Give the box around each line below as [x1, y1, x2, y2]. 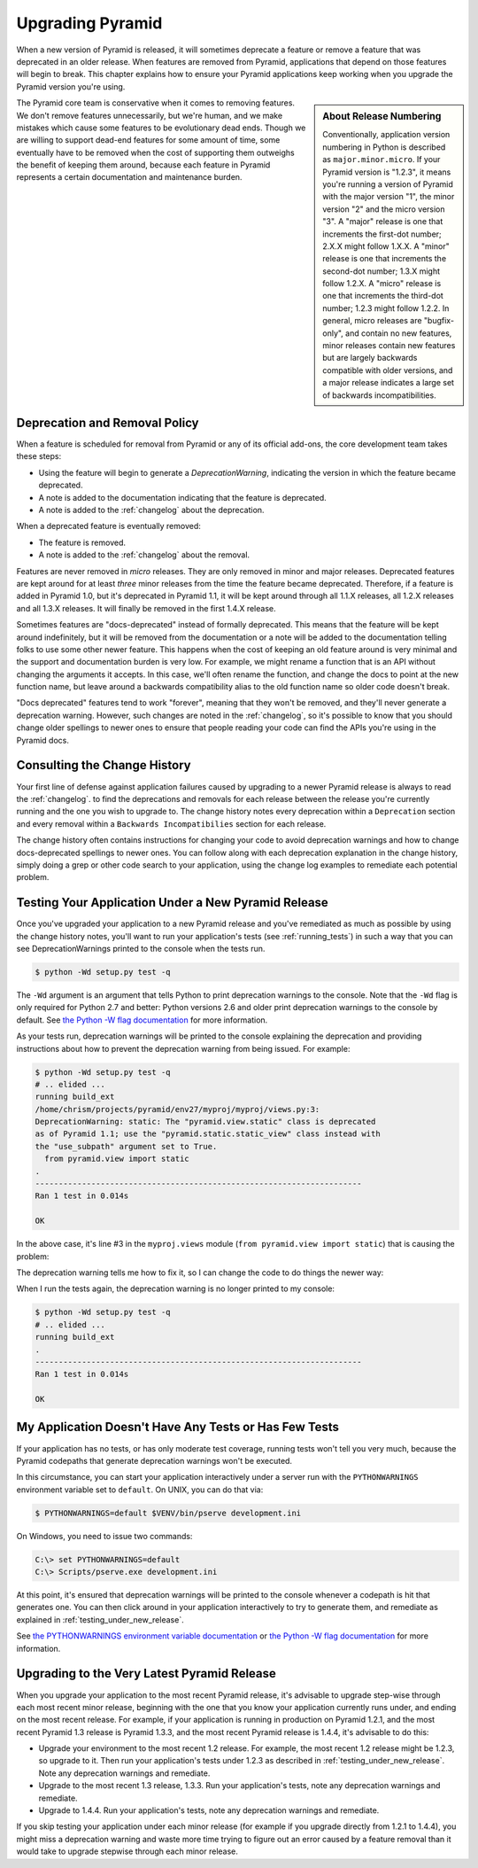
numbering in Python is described [322, 142, 446, 152]
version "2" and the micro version [322, 204, 446, 214]
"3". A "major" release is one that [322, 216, 443, 227]
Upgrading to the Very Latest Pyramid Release [16, 1666, 276, 1681]
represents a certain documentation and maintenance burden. [16, 172, 243, 183]
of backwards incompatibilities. [322, 390, 437, 401]
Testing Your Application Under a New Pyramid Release [16, 895, 329, 910]
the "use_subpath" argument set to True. [35, 1141, 218, 1151]
